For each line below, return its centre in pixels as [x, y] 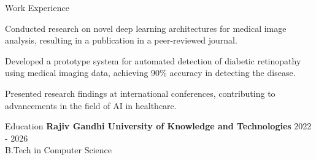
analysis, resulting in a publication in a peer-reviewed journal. [121, 40]
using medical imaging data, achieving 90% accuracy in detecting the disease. [150, 73]
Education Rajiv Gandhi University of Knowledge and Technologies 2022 [158, 126]
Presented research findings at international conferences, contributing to [140, 93]
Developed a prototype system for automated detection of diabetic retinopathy [153, 60]
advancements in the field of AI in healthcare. [91, 105]
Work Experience [37, 7]
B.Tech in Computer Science [59, 150]
